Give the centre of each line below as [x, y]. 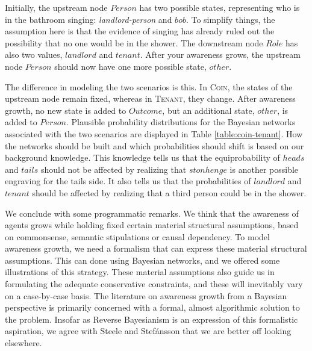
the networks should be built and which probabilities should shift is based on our [154, 145]
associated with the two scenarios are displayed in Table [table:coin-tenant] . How [154, 133]
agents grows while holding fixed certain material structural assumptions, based [152, 225]
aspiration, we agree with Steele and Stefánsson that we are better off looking [148, 331]
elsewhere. [23, 343]
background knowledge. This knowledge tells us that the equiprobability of [142, 157]
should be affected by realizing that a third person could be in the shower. [169, 192]
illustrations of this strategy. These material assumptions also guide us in [140, 272]
